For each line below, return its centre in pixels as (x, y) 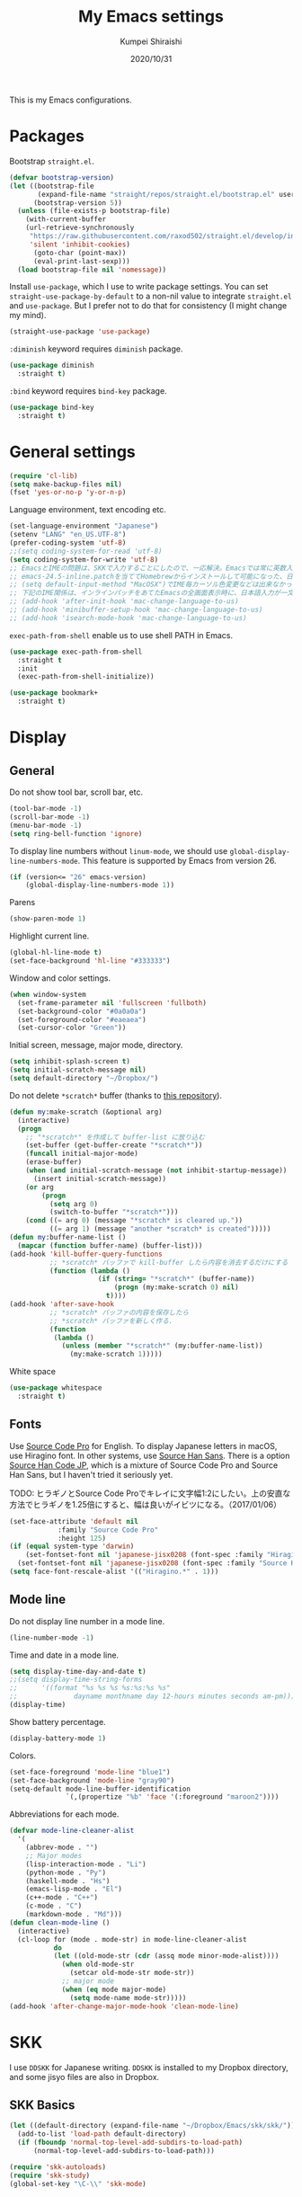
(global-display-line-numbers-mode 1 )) (100, 885)
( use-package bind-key (52, 407)
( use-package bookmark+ (54, 693)
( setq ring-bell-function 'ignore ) (76, 833)
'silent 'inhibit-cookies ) (80, 245)
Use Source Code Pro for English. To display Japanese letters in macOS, (143, 1445)
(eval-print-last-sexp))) (81, 261)
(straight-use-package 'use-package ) (80, 332)
